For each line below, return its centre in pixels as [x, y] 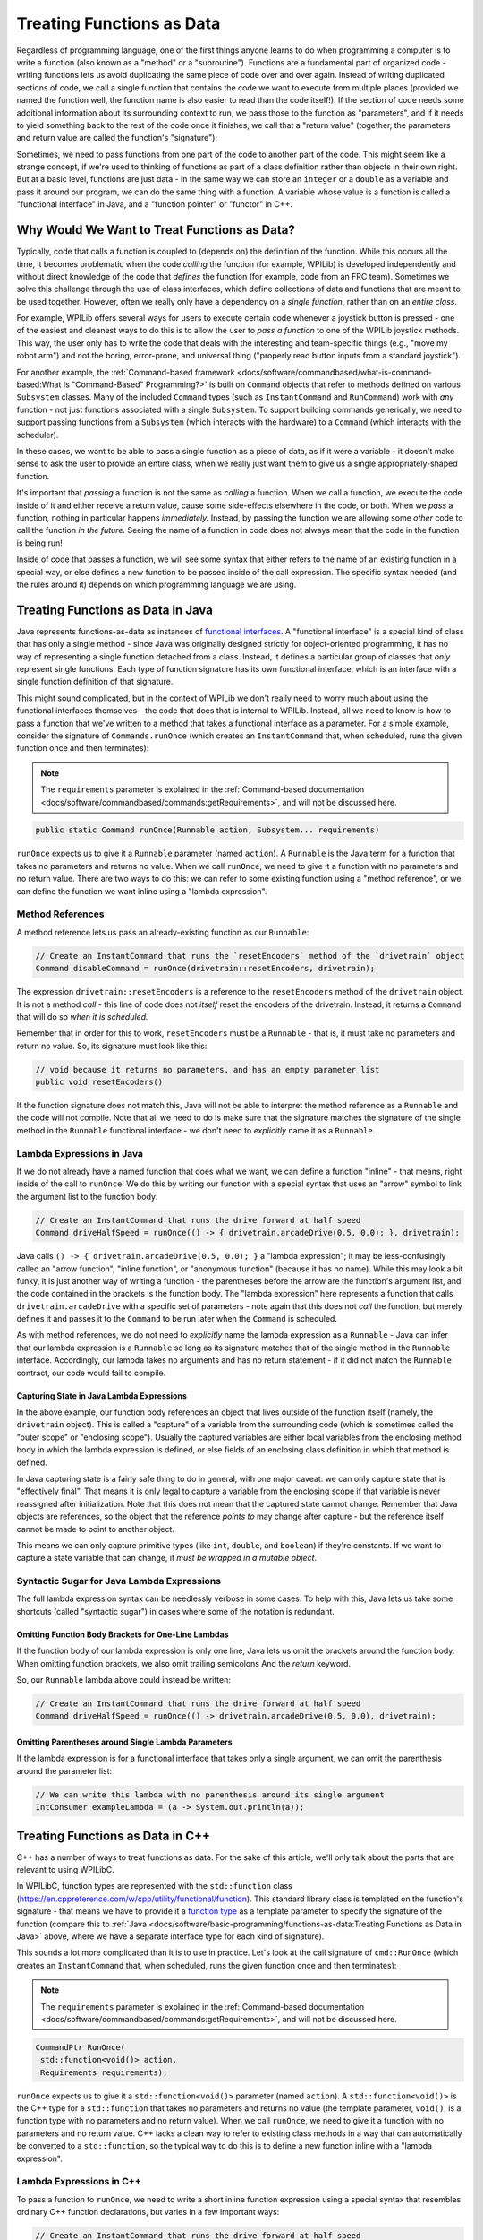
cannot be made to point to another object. [95, 1529]
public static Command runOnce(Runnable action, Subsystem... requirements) [208, 830]
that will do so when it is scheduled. [82, 1016]
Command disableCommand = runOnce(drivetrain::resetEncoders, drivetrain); [205, 969]
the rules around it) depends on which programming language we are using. [157, 584]
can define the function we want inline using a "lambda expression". [142, 891]
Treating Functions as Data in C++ [113, 1835]
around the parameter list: [64, 1770]
